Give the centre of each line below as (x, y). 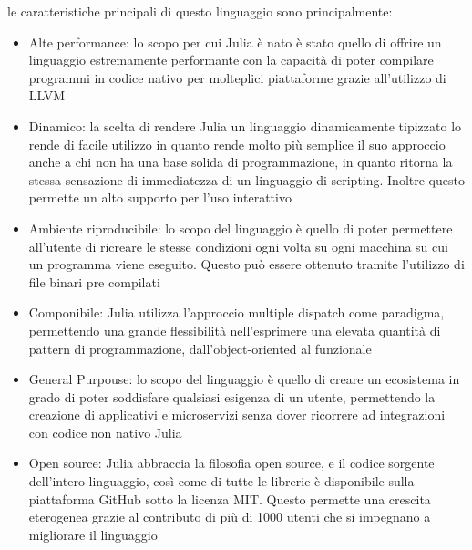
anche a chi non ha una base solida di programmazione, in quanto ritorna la (241, 162)
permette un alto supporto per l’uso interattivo (160, 197)
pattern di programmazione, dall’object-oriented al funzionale (200, 348)
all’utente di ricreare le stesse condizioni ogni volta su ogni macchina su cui (238, 246)
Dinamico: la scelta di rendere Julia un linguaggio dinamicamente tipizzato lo (245, 125)
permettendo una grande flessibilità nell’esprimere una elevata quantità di (235, 330)
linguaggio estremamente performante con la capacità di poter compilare (231, 60)
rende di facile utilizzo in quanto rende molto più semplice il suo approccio (237, 144)
